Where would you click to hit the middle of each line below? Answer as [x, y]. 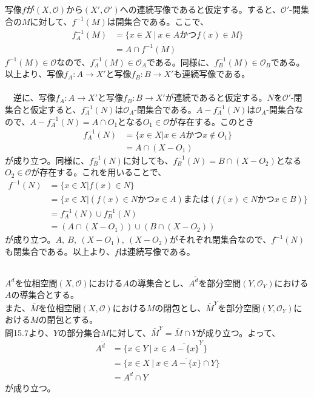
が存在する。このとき [211, 121]
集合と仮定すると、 [43, 110]
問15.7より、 [29, 332]
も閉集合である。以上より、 [60, 251]
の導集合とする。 [45, 295]
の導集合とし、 [159, 282]
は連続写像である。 [157, 251]
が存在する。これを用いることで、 [99, 172]
